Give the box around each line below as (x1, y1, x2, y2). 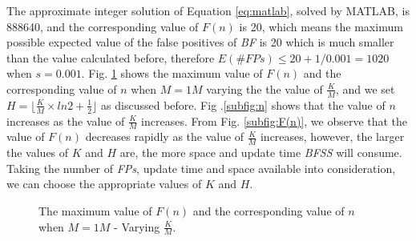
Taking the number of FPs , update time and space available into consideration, (6, 159, 396, 176)
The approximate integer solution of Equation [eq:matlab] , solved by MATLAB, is (6, 2, 410, 18)
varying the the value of (206, 80, 323, 97)
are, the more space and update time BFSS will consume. (119, 144, 402, 161)
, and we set (335, 80, 395, 97)
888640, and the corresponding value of (6, 18, 199, 34)
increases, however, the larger (260, 128, 405, 145)
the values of (6, 144, 69, 161)
